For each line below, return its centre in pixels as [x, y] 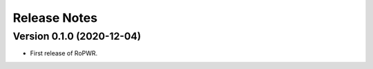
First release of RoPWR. [64, 53]
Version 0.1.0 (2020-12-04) [77, 36]
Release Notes [55, 18]
